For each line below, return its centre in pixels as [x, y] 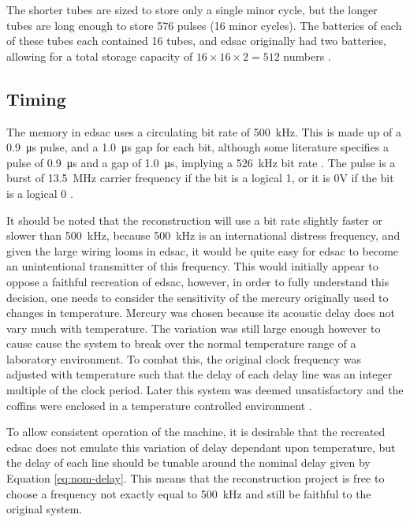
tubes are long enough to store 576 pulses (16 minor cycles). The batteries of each [204, 25]
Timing [36, 98]
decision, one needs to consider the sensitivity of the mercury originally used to [198, 297]
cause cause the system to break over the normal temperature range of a [181, 343]
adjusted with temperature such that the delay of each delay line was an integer [199, 374]
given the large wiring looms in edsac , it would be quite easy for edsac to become [203, 250]
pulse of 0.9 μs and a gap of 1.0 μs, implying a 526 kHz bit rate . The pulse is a [201, 162]
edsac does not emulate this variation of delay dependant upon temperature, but [201, 447]
